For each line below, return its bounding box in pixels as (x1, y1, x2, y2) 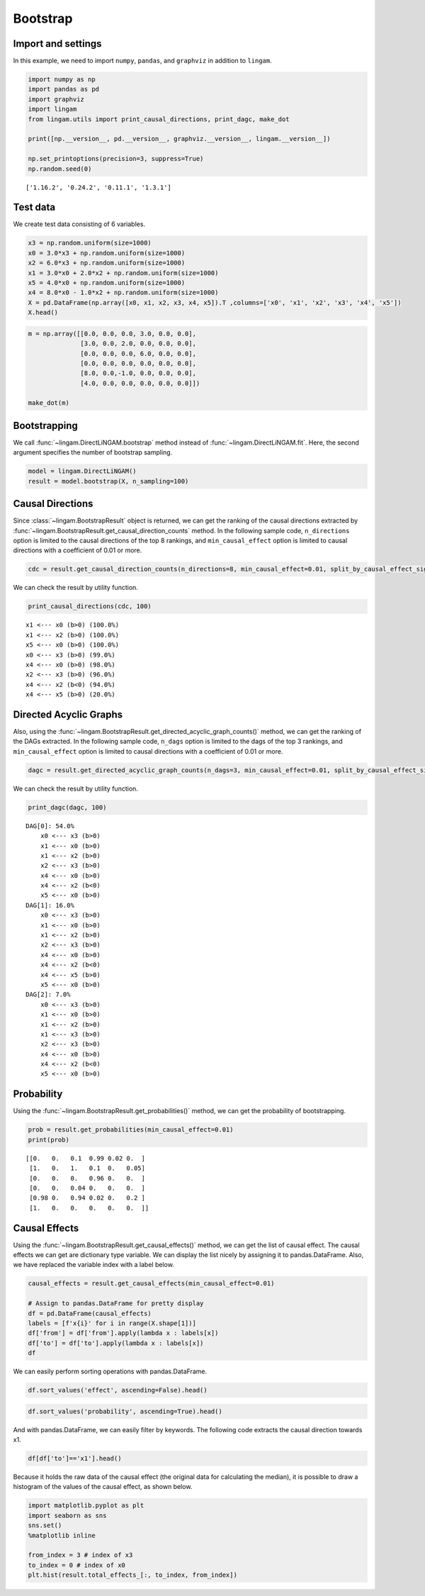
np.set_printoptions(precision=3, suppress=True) (28, 155, 204, 163)
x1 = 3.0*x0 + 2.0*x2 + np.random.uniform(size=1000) (28, 269, 219, 277)
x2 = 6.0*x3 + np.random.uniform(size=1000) (28, 259, 186, 267)
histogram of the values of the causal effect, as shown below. (13, 1483, 193, 1491)
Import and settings (13, 38, 102, 50)
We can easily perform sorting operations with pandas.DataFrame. (13, 1367, 208, 1375)
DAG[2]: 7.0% (25, 990, 71, 999)
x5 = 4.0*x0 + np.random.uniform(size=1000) (28, 279, 186, 286)
